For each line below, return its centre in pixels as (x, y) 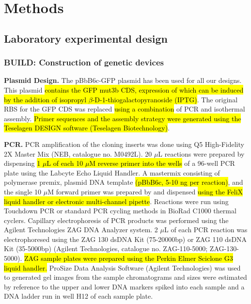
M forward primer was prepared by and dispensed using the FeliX (145, 191)
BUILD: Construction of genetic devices (84, 62)
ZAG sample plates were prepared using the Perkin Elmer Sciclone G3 (129, 258)
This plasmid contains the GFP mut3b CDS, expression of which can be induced (124, 89)
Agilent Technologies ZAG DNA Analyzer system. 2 (81, 230)
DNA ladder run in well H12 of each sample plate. (78, 296)
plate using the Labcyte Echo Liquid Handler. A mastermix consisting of (112, 172)
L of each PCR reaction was (206, 230)
